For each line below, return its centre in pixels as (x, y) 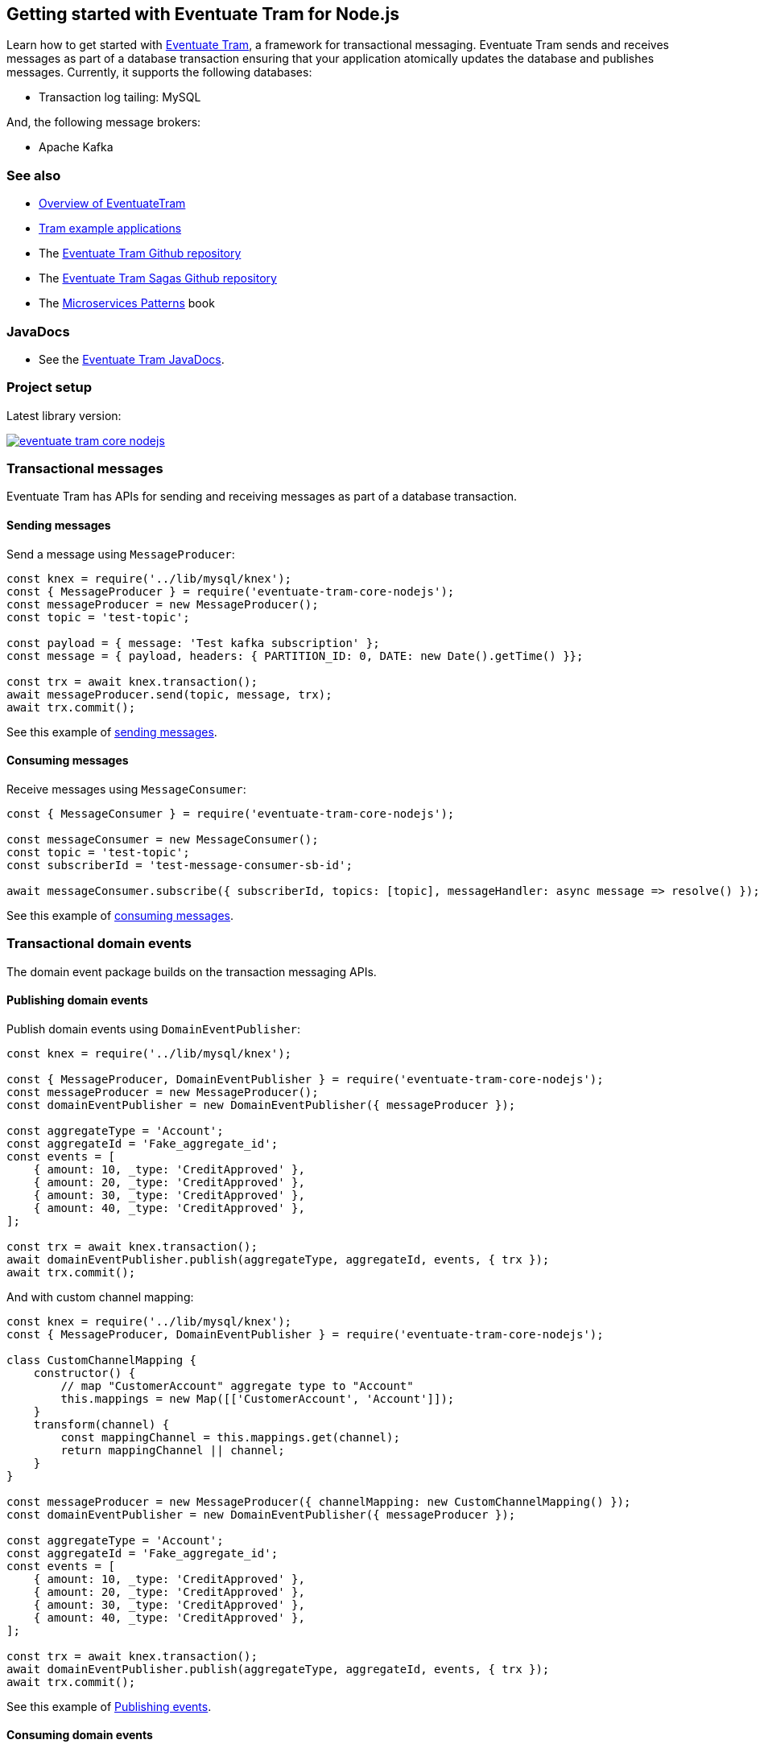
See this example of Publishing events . (109, 1706)
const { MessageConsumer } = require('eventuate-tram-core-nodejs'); (231, 813)
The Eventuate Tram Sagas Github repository (158, 278)
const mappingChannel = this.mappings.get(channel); (230, 1437)
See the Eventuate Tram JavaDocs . (132, 359)
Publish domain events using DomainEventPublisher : (154, 1029)
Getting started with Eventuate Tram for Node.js (203, 14)
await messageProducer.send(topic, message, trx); (169, 694)
